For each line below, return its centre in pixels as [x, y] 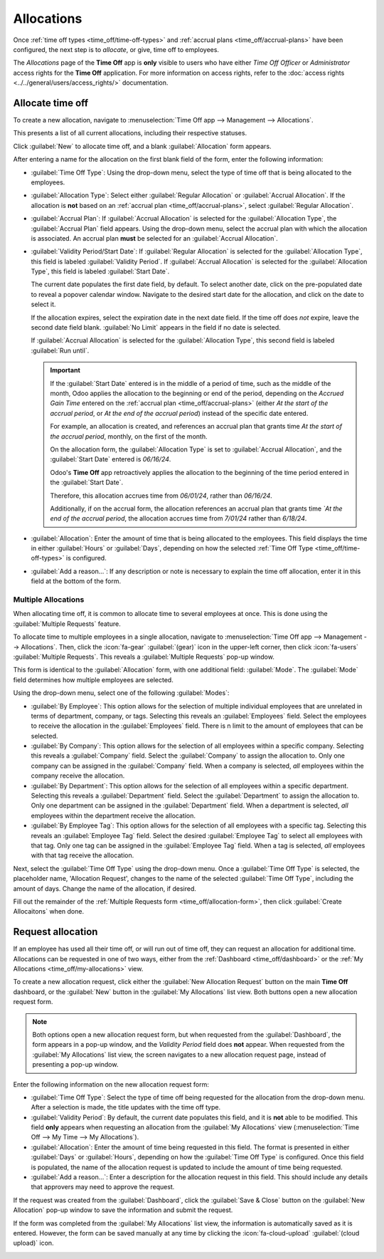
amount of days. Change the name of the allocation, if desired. [105, 888]
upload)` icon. [33, 1243]
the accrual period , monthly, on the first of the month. [129, 436]
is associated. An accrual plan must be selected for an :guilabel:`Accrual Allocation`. [155, 238]
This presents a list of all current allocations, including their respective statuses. [130, 133]
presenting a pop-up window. [75, 1065]
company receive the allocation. [78, 775]
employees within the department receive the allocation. [113, 815]
